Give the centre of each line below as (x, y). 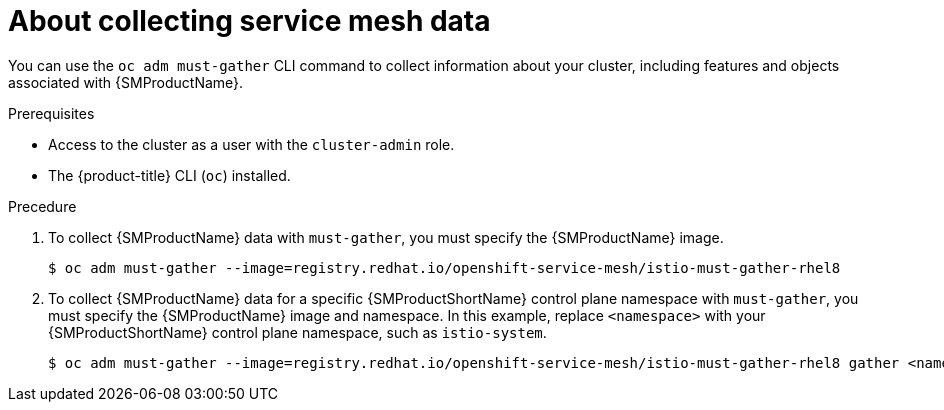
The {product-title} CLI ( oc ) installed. (169, 175)
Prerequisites (51, 113)
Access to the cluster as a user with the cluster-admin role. (251, 144)
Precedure (42, 206)
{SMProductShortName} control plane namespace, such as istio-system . (297, 332)
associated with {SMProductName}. (126, 82)
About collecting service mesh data (249, 21)
